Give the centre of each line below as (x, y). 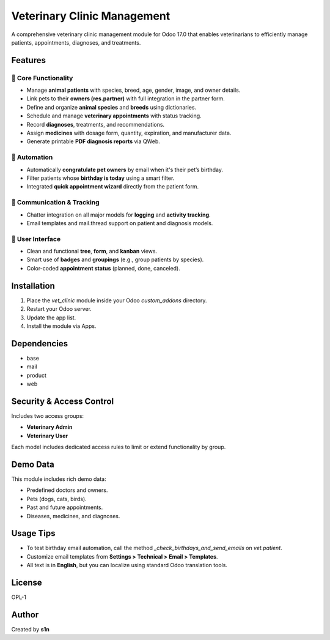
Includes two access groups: (48, 415)
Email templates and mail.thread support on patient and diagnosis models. (120, 223)
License (27, 583)
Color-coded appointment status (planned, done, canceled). (103, 268)
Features (28, 60)
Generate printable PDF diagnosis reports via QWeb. (93, 141)
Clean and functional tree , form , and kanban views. (92, 251)
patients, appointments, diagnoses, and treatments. (76, 42)
